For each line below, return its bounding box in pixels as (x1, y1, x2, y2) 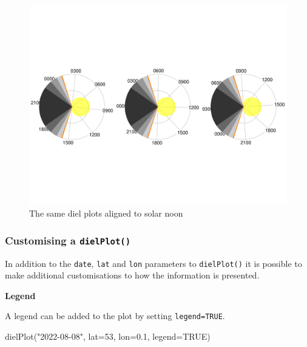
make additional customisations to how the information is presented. (5, 269, 260, 281)
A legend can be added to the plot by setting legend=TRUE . (5, 309, 225, 322)
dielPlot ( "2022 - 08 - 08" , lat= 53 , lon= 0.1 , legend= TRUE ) (5, 330, 211, 343)
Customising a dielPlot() (5, 232, 131, 248)
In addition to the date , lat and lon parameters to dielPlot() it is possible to (5, 257, 302, 269)
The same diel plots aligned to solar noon (29, 207, 183, 220)
